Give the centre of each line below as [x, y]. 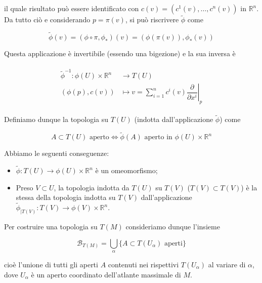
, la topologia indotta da [92, 187]
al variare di [227, 264]
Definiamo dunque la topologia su [56, 119]
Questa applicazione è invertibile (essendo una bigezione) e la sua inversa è [120, 53]
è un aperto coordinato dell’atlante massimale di [106, 274]
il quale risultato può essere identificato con [72, 8]
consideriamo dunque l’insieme [173, 226]
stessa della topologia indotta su [66, 197]
